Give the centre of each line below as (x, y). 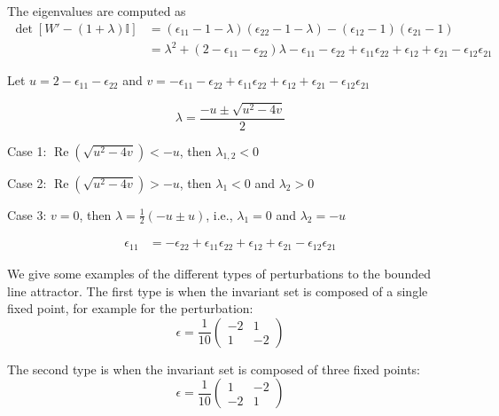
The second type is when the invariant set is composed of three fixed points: (214, 369)
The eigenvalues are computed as (97, 11)
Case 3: (27, 214)
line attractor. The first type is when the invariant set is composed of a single (218, 290)
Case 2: (27, 182)
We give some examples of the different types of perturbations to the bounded (219, 273)
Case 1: (27, 150)
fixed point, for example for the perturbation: (130, 308)
